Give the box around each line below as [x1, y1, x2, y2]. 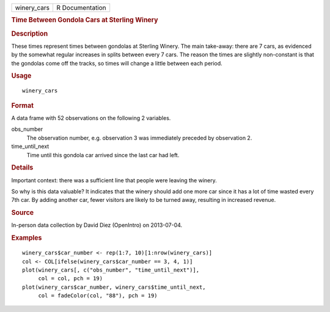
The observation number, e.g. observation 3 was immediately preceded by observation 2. [26, 134, 252, 141]
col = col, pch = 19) [38, 275, 103, 282]
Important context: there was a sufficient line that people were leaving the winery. [11, 176, 217, 184]
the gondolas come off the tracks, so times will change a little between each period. [11, 59, 222, 67]
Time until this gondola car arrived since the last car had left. [26, 151, 180, 158]
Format [11, 101, 34, 110]
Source [11, 209, 34, 217]
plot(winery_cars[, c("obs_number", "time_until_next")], [22, 266, 200, 273]
